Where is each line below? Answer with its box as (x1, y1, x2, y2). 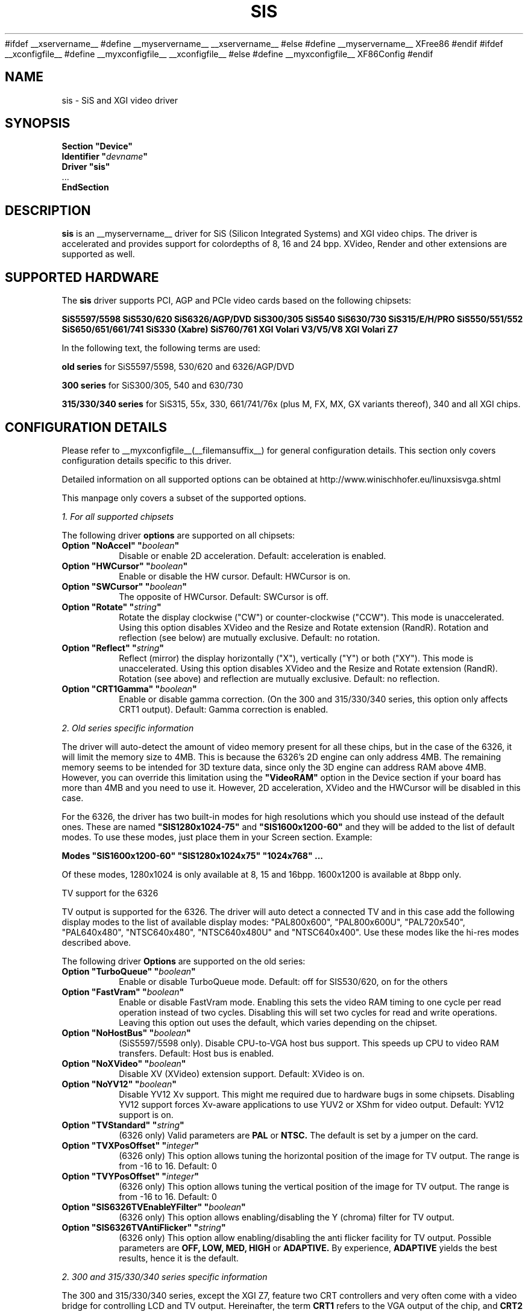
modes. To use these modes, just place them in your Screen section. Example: (61, 831, 372, 842)
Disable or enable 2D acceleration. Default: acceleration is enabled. (119, 550, 386, 561)
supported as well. (61, 249, 135, 260)
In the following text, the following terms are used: (61, 343, 260, 354)
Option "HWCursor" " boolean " (61, 560, 188, 571)
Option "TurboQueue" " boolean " (61, 966, 196, 976)
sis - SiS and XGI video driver (61, 95, 178, 105)
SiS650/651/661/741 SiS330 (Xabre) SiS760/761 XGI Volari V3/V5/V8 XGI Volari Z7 (61, 324, 398, 335)
